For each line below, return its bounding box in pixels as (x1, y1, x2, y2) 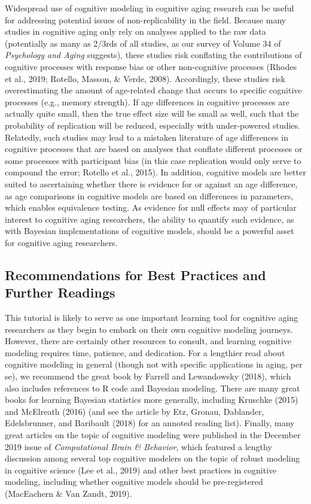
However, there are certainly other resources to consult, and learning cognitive (5, 335, 291, 347)
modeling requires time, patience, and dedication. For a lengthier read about (5, 346, 285, 359)
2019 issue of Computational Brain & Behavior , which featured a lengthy (5, 440, 272, 453)
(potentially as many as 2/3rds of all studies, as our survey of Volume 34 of (5, 37, 281, 49)
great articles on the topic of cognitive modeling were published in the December (5, 429, 301, 441)
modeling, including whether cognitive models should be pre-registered (5, 475, 263, 488)
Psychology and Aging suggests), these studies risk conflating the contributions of (5, 48, 302, 61)
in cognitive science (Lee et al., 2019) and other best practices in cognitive (5, 463, 277, 476)
